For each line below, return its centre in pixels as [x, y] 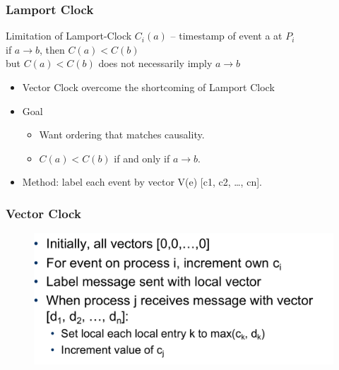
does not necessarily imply [155, 63]
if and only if [142, 158]
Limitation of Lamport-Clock [69, 36]
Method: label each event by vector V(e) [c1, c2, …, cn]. [142, 182]
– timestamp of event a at [226, 36]
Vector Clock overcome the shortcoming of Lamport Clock [148, 87]
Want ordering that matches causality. [122, 135]
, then [52, 49]
